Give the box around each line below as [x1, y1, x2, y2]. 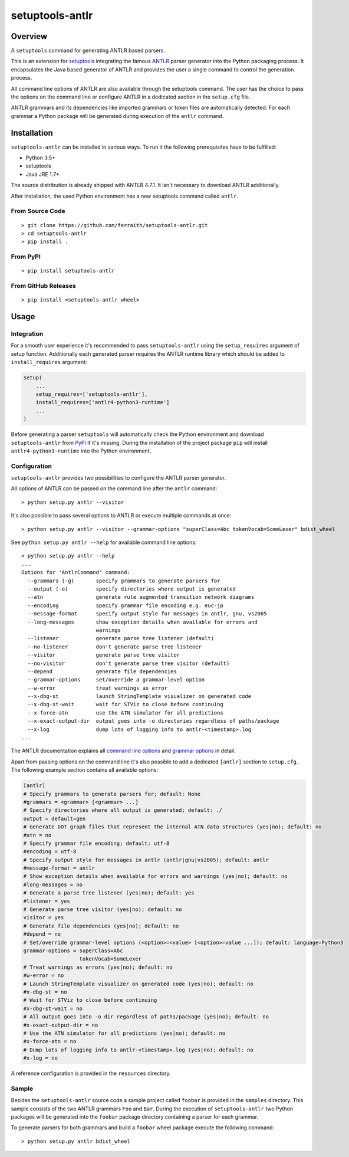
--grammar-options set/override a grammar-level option [27, 676, 205, 683]
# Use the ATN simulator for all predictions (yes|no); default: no [23, 1030, 226, 1037]
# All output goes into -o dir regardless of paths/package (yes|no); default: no [23, 1014, 269, 1020]
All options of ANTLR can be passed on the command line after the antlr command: [11, 485, 218, 492]
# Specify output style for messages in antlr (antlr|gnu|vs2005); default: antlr [23, 856, 269, 863]
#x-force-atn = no [23, 1038, 77, 1045]
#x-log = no [23, 1055, 58, 1061]
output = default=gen [23, 815, 86, 822]
